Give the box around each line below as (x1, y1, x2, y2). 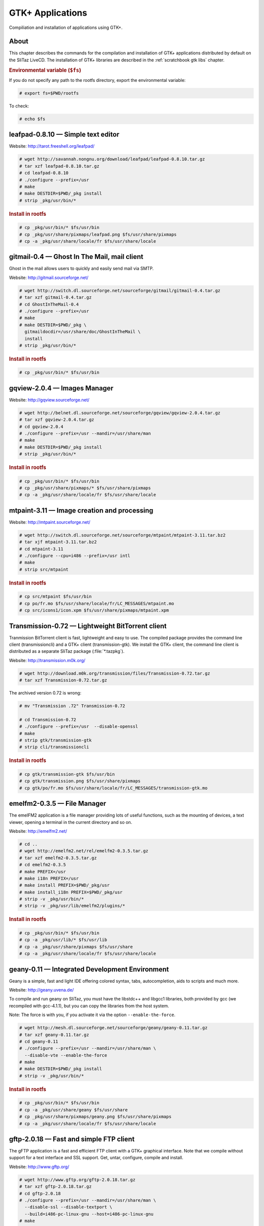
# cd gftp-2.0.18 (19, 1191, 61, 1196)
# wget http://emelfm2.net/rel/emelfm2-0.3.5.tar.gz (19, 848, 149, 854)
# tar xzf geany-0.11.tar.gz (19, 1032, 89, 1037)
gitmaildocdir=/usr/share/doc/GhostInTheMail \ (24, 329, 141, 334)
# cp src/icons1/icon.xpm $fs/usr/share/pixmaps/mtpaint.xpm (19, 608, 169, 613)
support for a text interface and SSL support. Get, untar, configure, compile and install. (9, 1155, 183, 1161)
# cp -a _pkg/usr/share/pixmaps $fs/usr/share (19, 944, 133, 949)
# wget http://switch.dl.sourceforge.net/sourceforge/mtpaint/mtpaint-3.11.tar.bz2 (19, 532, 226, 538)
